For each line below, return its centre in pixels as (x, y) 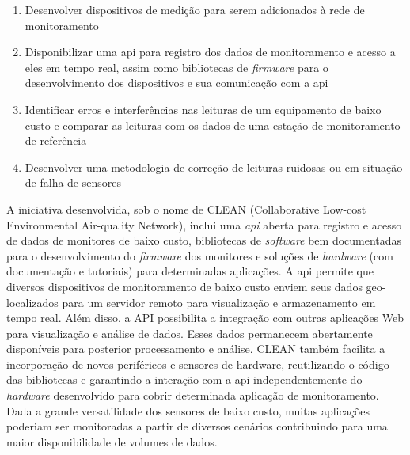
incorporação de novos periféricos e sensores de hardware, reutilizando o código (198, 364)
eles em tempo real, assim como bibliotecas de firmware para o (177, 67)
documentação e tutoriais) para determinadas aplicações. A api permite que (190, 271)
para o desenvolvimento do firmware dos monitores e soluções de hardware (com (200, 255)
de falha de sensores (73, 182)
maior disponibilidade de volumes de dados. (112, 441)
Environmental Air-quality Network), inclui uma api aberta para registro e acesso (204, 224)
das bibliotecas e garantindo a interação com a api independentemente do (184, 379)
